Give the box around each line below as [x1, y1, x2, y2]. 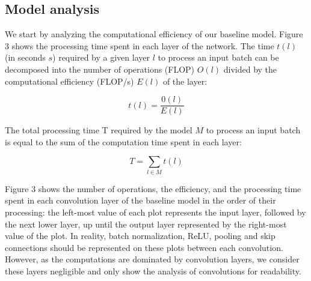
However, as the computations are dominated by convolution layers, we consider [5, 253, 300, 265]
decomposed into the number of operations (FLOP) [5, 62, 195, 75]
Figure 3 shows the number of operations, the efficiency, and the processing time [5, 182, 301, 195]
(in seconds [5, 51, 46, 64]
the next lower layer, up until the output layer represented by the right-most [5, 217, 287, 230]
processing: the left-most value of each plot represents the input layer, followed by [5, 205, 306, 218]
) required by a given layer [52, 51, 150, 64]
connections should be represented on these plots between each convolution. [5, 241, 283, 253]
